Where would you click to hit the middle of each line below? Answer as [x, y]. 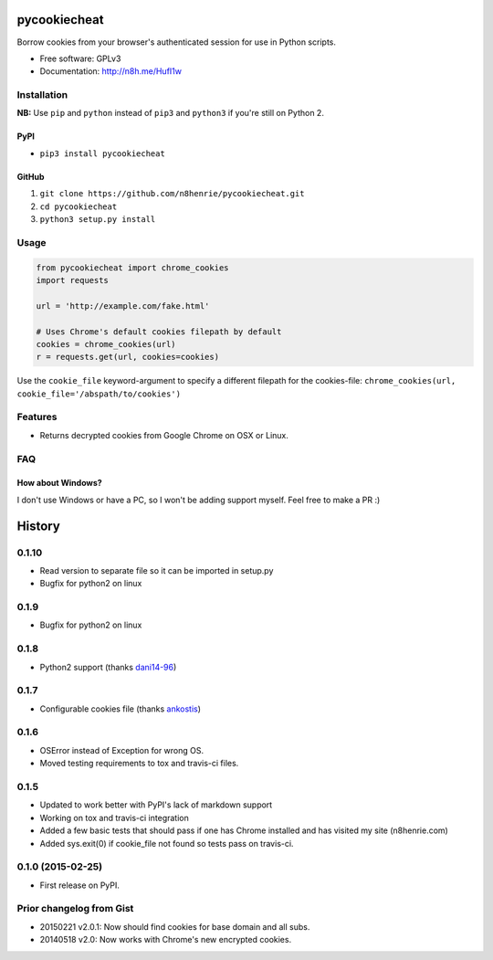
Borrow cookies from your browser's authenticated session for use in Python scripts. [177, 42]
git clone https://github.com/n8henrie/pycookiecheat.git [172, 194]
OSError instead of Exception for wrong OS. [122, 750]
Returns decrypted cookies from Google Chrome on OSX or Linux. [164, 435]
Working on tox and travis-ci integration [114, 818]
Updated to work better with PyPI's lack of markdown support [156, 805]
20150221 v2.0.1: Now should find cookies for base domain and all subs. [175, 926]
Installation [42, 95]
